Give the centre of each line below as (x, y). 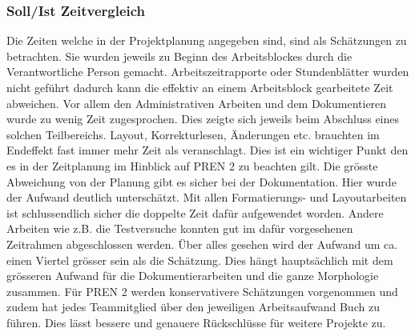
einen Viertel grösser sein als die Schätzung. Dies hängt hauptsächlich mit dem (200, 260)
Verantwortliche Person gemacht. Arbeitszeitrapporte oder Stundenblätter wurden (208, 72)
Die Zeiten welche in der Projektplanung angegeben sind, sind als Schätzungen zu (207, 40)
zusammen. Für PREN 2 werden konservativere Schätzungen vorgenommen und (202, 291)
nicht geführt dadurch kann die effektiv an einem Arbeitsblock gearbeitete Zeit (200, 87)
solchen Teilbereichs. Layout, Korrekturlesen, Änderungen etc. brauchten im (193, 134)
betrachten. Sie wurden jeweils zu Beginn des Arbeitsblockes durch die (179, 56)
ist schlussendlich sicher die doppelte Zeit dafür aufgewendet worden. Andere (195, 212)
